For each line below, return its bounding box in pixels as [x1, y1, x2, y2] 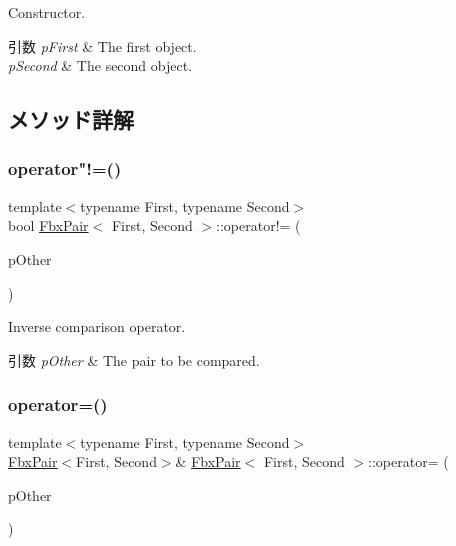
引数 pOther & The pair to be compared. [8, 349, 260, 370]
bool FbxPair [8, 215, 89, 236]
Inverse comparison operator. [8, 316, 186, 337]
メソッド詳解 [8, 104, 134, 135]
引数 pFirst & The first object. [8, 35, 197, 56]
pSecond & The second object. [8, 55, 193, 76]
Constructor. [8, 2, 86, 22]
